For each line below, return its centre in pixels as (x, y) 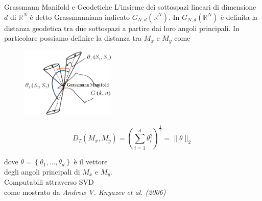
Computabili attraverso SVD (49, 182)
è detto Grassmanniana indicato (80, 17)
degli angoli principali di (42, 171)
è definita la (239, 17)
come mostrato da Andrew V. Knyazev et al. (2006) (85, 192)
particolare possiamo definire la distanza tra (73, 38)
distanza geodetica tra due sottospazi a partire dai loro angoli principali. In (122, 28)
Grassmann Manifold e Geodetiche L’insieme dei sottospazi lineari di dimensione (130, 7)
